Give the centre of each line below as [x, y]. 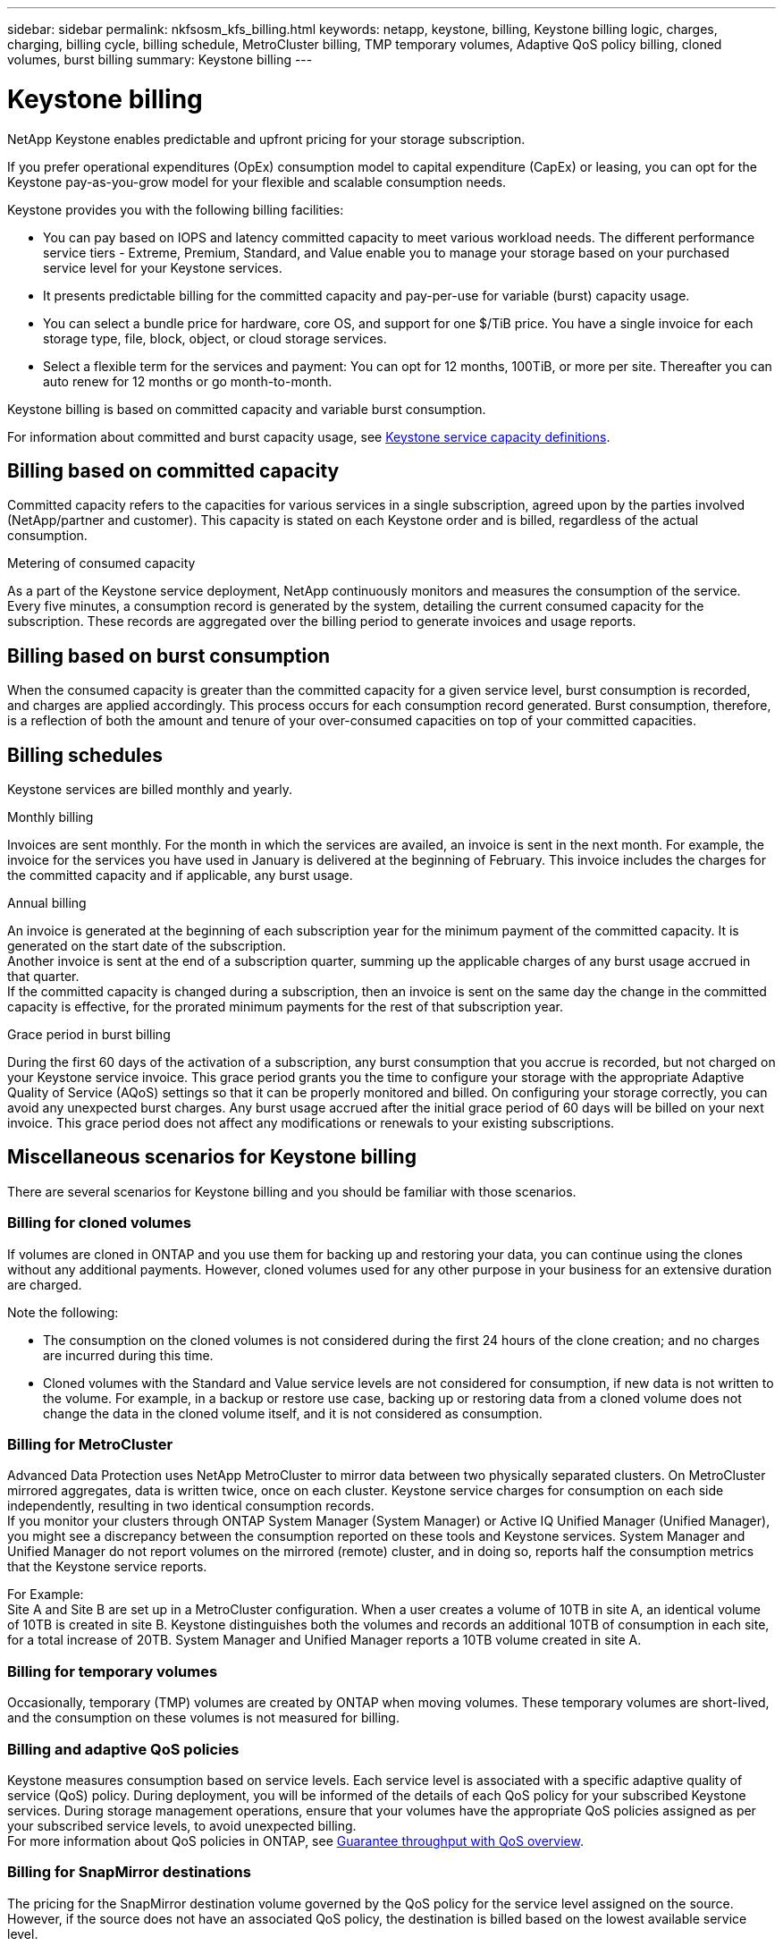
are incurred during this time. [128, 1355]
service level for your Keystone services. [163, 267]
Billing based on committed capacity [173, 470]
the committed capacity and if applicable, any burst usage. [180, 876]
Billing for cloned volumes [99, 1223]
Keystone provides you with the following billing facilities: [176, 209]
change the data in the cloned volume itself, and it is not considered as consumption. [293, 1413]
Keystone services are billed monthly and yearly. [150, 790]
